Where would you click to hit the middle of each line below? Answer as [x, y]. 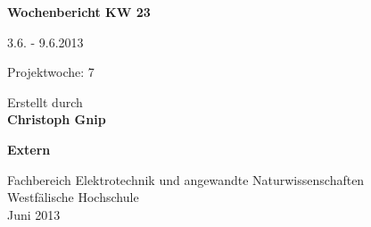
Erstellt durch [45, 101]
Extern [29, 149]
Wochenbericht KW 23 [79, 12]
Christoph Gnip [57, 119]
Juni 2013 [34, 214]
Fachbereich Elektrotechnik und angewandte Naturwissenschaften [186, 179]
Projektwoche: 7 [51, 72]
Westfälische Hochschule [73, 197]
